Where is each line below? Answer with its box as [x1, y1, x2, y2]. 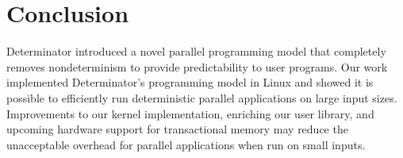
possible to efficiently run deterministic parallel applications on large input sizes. [6, 89, 397, 106]
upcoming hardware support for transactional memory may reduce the [6, 121, 348, 137]
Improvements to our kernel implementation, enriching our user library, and [6, 105, 374, 121]
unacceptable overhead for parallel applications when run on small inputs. [6, 136, 366, 152]
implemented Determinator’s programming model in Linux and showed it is [6, 74, 374, 91]
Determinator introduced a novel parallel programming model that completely [6, 43, 386, 60]
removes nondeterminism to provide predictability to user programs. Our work [6, 58, 388, 75]
